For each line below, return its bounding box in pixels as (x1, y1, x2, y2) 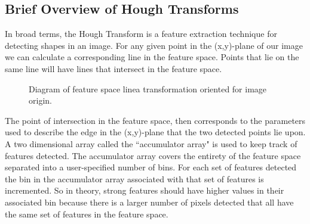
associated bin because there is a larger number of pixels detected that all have (5, 195, 294, 208)
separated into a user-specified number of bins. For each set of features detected (5, 161, 297, 173)
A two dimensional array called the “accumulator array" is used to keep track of (5, 137, 297, 150)
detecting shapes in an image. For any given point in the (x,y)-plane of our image (5, 39, 303, 51)
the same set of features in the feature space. (5, 207, 168, 220)
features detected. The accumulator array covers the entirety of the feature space (5, 149, 301, 161)
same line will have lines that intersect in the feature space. (5, 62, 222, 74)
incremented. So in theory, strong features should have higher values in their (5, 184, 284, 197)
